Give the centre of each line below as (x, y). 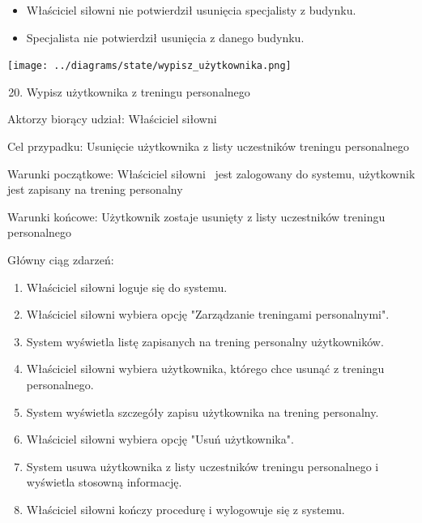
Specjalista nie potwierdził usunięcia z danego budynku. (165, 37)
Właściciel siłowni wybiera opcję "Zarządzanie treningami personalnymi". (208, 314)
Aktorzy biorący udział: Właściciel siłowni (112, 119)
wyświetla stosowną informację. (104, 482)
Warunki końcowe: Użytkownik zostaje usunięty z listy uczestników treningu (196, 216)
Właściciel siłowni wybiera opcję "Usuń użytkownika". (160, 439)
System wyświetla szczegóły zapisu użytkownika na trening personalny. (202, 412)
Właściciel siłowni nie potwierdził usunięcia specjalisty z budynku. (191, 10)
